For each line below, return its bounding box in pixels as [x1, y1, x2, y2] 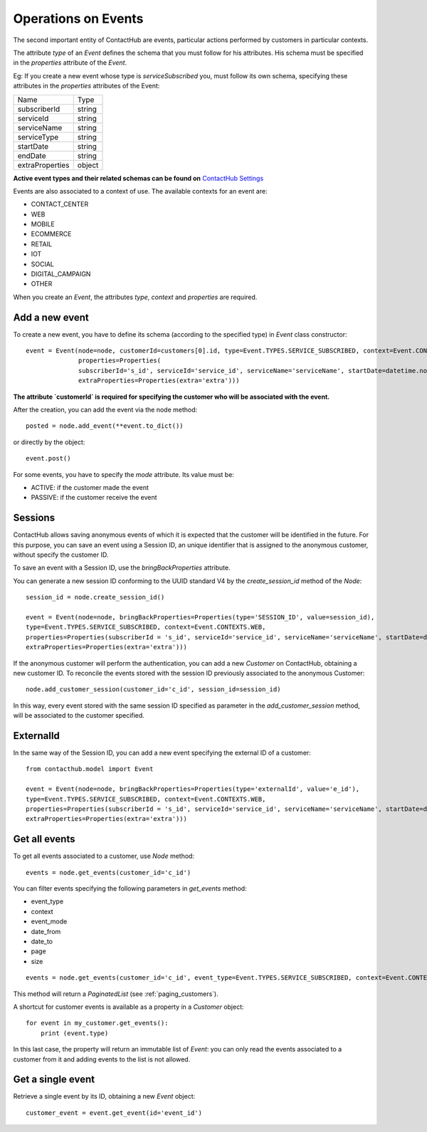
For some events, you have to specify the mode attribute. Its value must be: [13, 470, 235, 478]
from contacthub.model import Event [26, 765, 154, 773]
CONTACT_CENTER [31, 200, 89, 209]
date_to [31, 937, 53, 946]
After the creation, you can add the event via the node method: [13, 406, 198, 414]
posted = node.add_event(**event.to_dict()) [26, 422, 184, 430]
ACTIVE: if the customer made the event [31, 483, 149, 491]
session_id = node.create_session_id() [26, 593, 165, 602]
